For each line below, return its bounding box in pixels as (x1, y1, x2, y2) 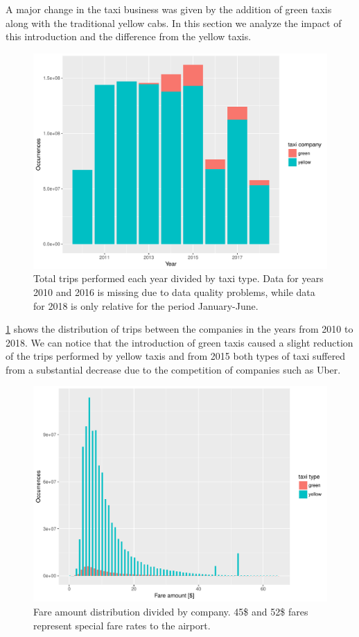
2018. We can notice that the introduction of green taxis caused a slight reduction (6, 335, 353, 349)
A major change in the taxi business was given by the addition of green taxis (6, 2, 332, 16)
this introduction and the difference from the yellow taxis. (6, 29, 252, 44)
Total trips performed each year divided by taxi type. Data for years (33, 271, 324, 286)
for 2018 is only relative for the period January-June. (33, 298, 259, 313)
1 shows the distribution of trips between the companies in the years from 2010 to (6, 322, 353, 336)
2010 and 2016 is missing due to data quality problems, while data (33, 284, 315, 299)
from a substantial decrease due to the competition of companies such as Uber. (6, 362, 341, 376)
